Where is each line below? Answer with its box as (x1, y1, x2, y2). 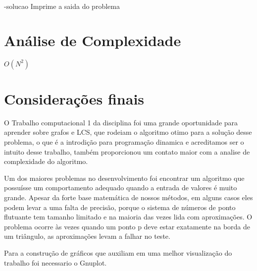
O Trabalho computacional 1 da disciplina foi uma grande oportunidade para (4, 117, 238, 127)
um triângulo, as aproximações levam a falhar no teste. (4, 231, 170, 241)
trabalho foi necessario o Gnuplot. (4, 257, 107, 268)
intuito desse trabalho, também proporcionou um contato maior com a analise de (4, 146, 250, 157)
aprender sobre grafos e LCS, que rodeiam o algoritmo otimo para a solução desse (4, 127, 252, 137)
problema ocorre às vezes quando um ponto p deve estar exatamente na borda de (4, 221, 250, 231)
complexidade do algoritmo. (4, 156, 88, 166)
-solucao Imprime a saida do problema (4, 1, 120, 11)
